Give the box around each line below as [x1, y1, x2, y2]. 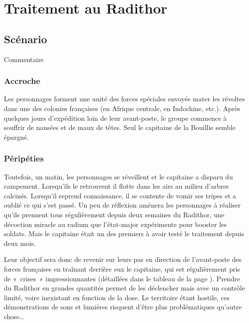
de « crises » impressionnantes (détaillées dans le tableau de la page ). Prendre [4, 273, 240, 283]
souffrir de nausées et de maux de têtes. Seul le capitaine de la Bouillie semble [4, 122, 236, 132]
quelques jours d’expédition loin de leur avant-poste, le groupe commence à [4, 113, 227, 123]
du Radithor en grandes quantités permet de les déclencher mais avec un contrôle [4, 283, 245, 293]
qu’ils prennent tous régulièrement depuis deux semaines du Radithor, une [4, 209, 224, 219]
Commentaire [4, 54, 44, 64]
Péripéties [4, 152, 44, 164]
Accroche [4, 75, 41, 87]
